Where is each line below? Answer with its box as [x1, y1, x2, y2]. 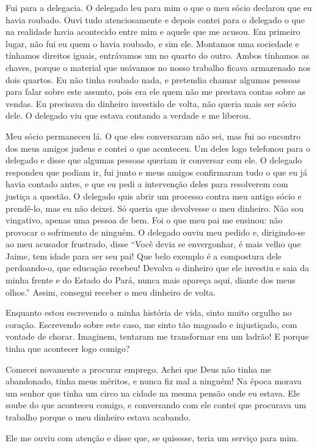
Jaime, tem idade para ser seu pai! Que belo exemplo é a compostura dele [5, 249, 282, 262]
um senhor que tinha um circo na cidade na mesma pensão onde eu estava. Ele [5, 386, 300, 399]
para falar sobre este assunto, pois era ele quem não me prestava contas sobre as [5, 85, 306, 98]
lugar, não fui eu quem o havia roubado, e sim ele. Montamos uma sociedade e [5, 37, 299, 50]
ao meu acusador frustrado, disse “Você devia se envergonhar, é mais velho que [5, 237, 301, 250]
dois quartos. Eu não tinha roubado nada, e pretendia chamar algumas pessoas [5, 73, 301, 86]
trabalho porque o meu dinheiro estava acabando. [5, 411, 191, 423]
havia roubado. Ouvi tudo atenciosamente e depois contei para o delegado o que [5, 13, 305, 26]
